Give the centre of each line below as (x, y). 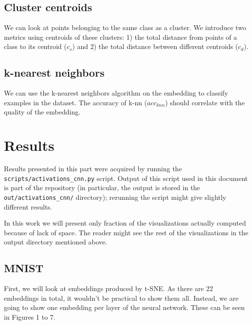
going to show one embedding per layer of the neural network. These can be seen (125, 307)
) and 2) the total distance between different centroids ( (155, 46)
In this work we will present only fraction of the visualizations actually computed (125, 223)
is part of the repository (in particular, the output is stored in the (102, 187)
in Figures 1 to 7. (30, 317)
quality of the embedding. (42, 112)
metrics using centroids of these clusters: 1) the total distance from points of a (121, 37)
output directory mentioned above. (56, 242)
